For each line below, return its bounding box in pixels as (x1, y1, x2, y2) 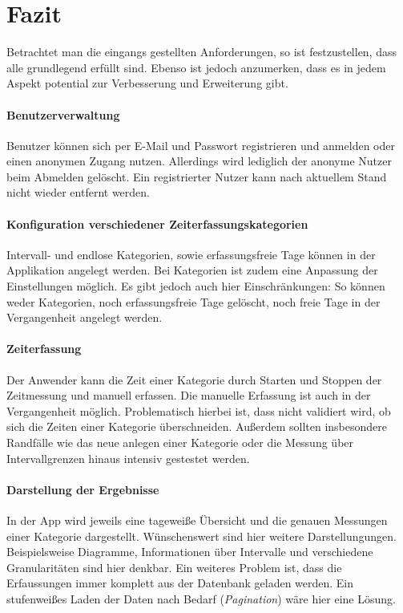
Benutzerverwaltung (6, 106, 120, 123)
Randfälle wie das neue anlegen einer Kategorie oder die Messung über (6, 434, 354, 451)
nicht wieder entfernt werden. (6, 184, 151, 201)
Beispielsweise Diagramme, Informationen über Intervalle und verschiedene (6, 543, 373, 560)
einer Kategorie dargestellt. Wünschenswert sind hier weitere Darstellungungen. (6, 527, 397, 544)
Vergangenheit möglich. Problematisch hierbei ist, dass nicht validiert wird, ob (6, 402, 391, 419)
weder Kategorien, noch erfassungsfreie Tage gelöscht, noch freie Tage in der (6, 293, 381, 310)
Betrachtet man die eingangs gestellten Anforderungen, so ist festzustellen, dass (6, 43, 397, 60)
